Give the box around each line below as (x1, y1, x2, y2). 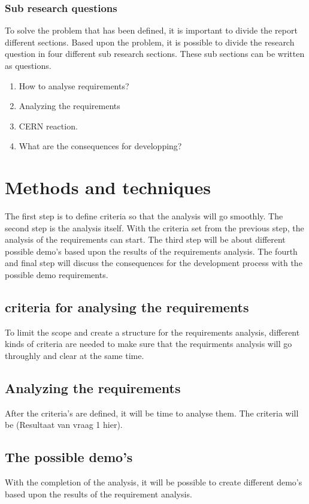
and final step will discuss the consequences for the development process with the (5, 256, 302, 269)
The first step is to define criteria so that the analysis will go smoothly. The (5, 210, 283, 222)
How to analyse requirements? (19, 79, 129, 92)
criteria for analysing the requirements (5, 298, 249, 316)
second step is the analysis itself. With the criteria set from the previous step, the (5, 221, 304, 234)
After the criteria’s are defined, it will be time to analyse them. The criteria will (5, 406, 299, 419)
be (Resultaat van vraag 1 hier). (5, 418, 123, 431)
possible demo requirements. (5, 268, 108, 281)
